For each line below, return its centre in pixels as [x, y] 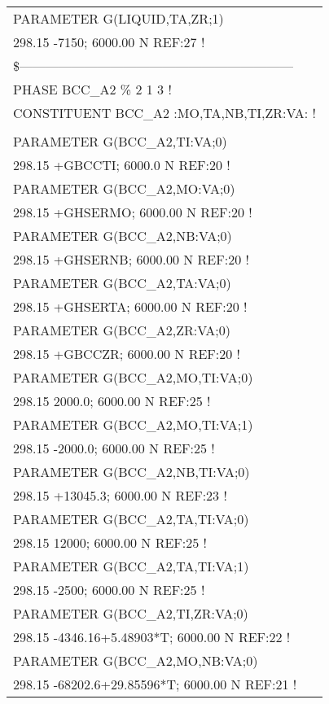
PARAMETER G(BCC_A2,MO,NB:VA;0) [136, 660]
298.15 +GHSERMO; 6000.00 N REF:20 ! [133, 212]
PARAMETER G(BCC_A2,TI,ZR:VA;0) [131, 613]
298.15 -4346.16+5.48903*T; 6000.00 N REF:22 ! [152, 637]
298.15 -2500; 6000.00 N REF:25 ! [109, 590]
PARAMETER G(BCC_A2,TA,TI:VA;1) [131, 566]
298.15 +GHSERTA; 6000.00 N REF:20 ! [130, 306]
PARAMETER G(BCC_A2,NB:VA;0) [123, 236]
